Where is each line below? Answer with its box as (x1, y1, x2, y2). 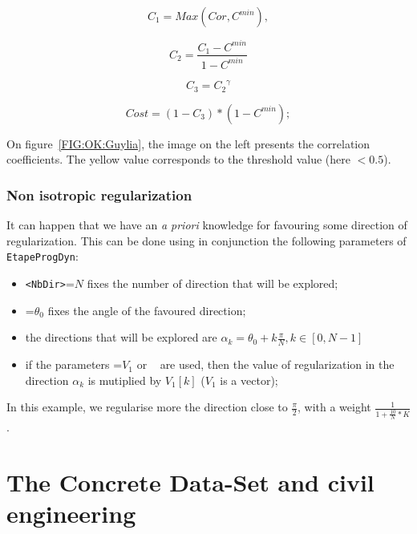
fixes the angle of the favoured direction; (47, 301, 246, 318)
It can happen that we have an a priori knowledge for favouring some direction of (6, 216, 407, 233)
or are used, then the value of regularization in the (136, 356, 395, 373)
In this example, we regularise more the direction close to (6, 398, 288, 415)
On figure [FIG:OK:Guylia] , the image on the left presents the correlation (6, 135, 370, 152)
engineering (6, 496, 136, 529)
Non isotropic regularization (6, 184, 192, 204)
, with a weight (297, 398, 371, 415)
